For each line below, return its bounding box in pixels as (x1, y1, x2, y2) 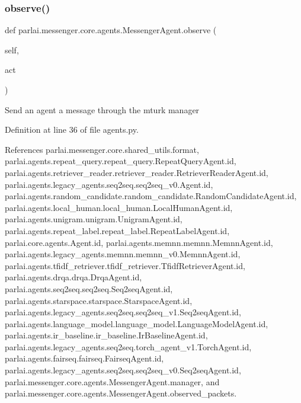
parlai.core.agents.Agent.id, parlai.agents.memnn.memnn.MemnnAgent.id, (5, 236, 273, 248)
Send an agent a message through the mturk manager (5, 103, 200, 116)
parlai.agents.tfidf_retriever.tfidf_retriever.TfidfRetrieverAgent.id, (5, 259, 245, 271)
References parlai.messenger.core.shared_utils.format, (5, 143, 199, 155)
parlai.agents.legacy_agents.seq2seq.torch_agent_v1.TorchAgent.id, (5, 340, 252, 353)
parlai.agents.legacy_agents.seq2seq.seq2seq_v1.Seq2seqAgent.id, (5, 306, 241, 318)
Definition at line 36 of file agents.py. (5, 123, 139, 136)
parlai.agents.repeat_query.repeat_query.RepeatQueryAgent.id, (5, 155, 236, 167)
